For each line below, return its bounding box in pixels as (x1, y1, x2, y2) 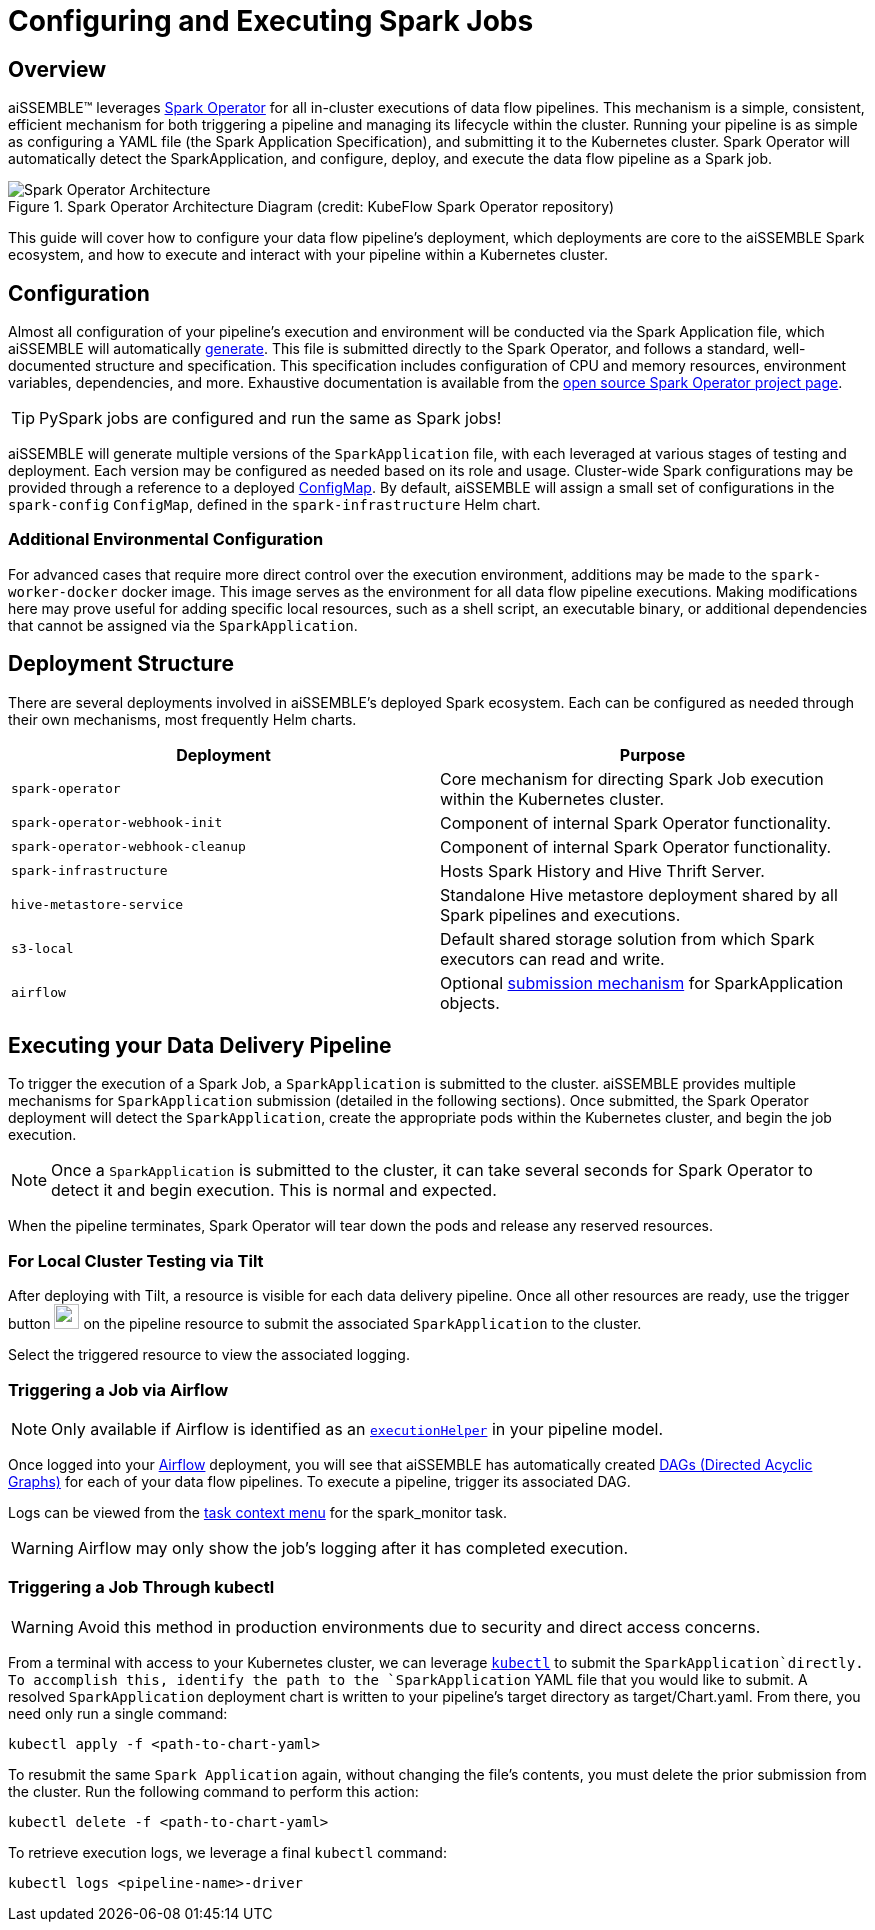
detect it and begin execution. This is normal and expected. (51, 1180, 497, 1201)
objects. (440, 992, 500, 1013)
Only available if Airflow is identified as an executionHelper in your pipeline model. (51, 1418, 664, 1439)
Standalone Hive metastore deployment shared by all (440, 884, 838, 905)
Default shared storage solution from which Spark (440, 928, 815, 949)
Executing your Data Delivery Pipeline (8, 1033, 392, 1059)
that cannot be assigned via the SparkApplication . (8, 616, 358, 634)
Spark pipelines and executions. (440, 904, 681, 925)
